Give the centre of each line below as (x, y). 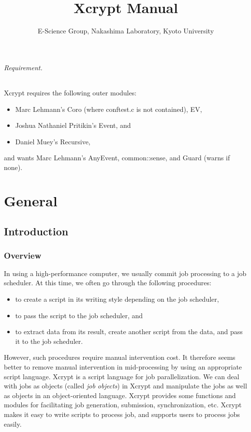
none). (13, 167)
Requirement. (23, 67)
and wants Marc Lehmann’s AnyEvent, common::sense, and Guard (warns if (117, 158)
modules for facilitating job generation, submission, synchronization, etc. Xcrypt (123, 405)
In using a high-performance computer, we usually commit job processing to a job (125, 273)
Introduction (36, 231)
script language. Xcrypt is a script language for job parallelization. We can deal (122, 376)
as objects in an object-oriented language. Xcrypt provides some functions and (120, 395)
